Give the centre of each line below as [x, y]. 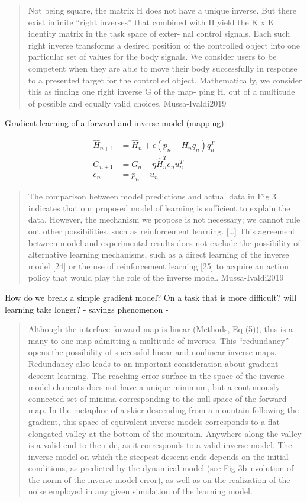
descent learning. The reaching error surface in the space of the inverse [156, 375]
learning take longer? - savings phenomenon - [87, 309]
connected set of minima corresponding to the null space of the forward [157, 398]
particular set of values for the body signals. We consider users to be [152, 57]
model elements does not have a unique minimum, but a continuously [154, 387]
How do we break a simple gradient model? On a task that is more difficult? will [151, 297]
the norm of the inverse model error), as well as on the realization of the [159, 479]
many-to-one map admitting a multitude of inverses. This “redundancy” [159, 340]
